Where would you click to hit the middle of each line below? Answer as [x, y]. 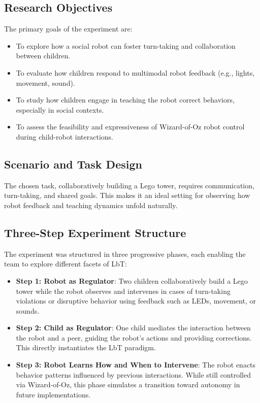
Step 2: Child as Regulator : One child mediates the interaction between [133, 328]
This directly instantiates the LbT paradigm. [86, 347]
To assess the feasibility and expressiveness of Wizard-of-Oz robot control [130, 127]
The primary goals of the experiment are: [68, 29]
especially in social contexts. [60, 109]
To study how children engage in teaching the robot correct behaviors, [125, 100]
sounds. [28, 310]
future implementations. [53, 394]
